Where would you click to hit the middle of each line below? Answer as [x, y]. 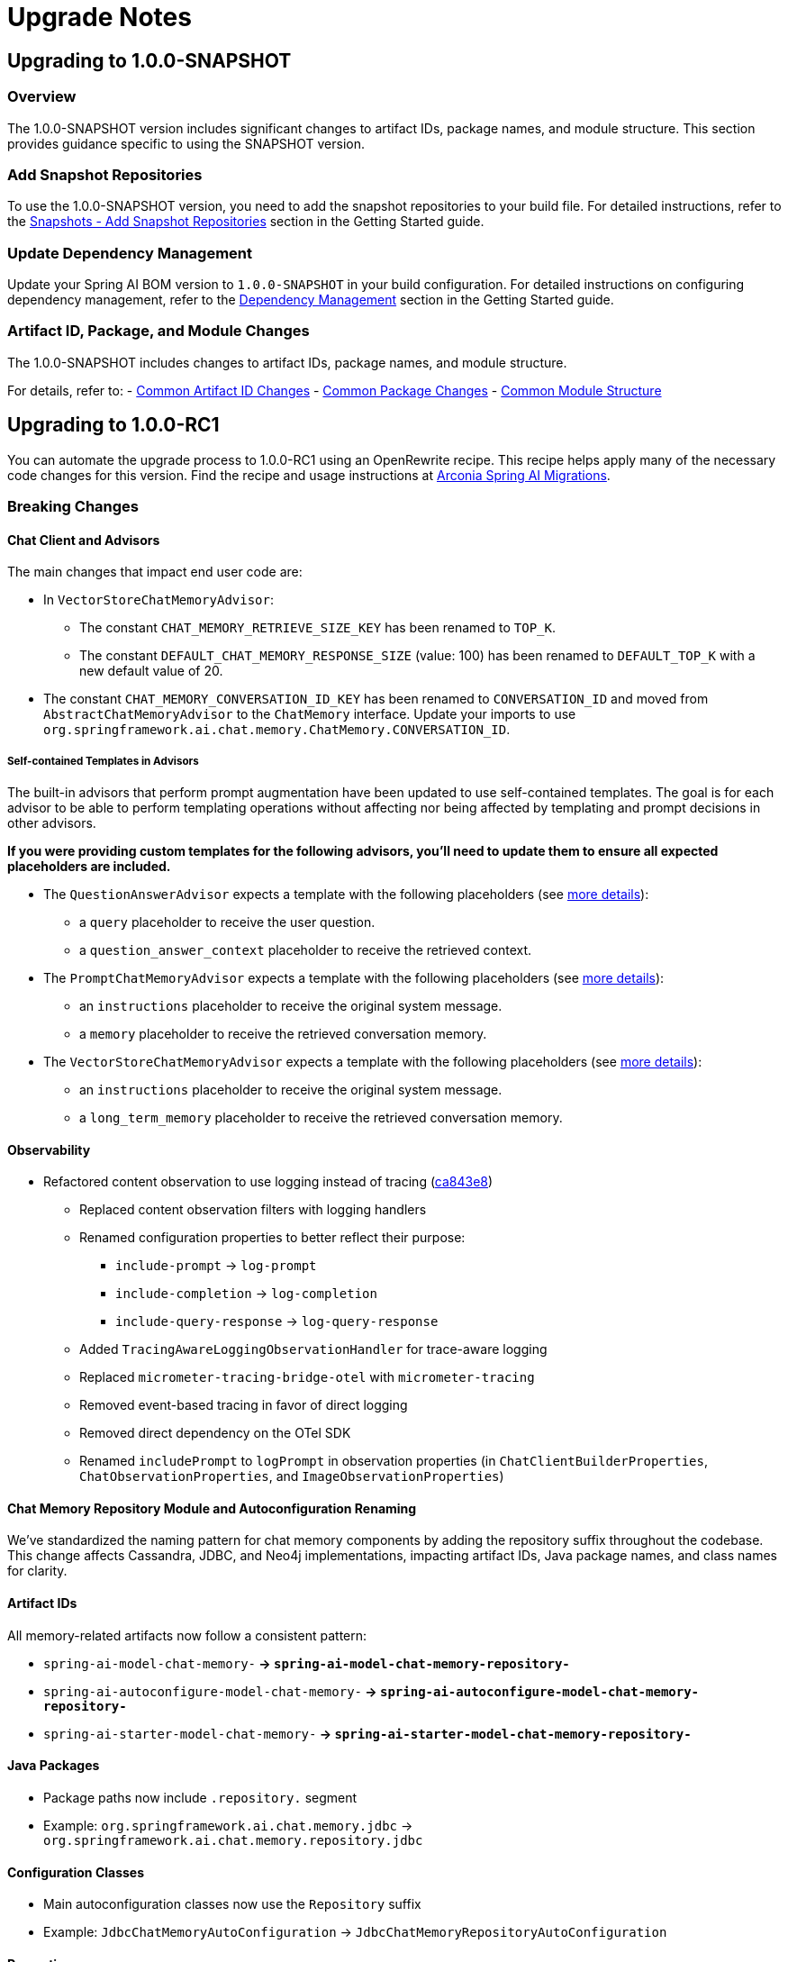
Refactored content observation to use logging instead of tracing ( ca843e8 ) [268, 1182]
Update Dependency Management [130, 253]
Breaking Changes [73, 507]
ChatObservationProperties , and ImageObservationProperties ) [292, 1476]
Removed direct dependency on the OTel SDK [215, 1433]
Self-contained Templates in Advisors [103, 761]
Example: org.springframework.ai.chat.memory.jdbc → [228, 1825]
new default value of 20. [151, 671]
